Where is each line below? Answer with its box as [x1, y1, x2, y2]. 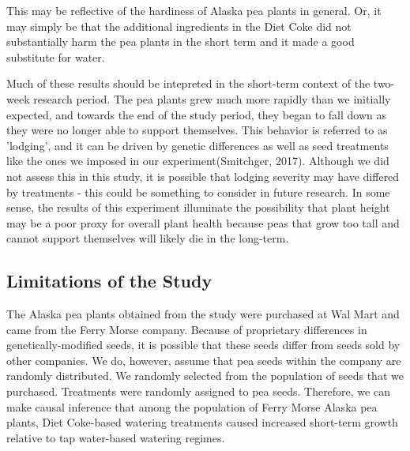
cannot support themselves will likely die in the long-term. [6, 230, 289, 246]
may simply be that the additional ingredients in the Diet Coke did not [6, 17, 352, 34]
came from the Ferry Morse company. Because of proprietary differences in [6, 321, 367, 337]
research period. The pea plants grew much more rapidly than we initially [33, 90, 391, 107]
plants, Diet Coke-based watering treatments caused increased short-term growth [6, 414, 398, 430]
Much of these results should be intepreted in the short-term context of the [6, 75, 371, 92]
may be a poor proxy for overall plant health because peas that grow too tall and [6, 214, 400, 231]
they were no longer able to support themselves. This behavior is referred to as [6, 122, 388, 138]
